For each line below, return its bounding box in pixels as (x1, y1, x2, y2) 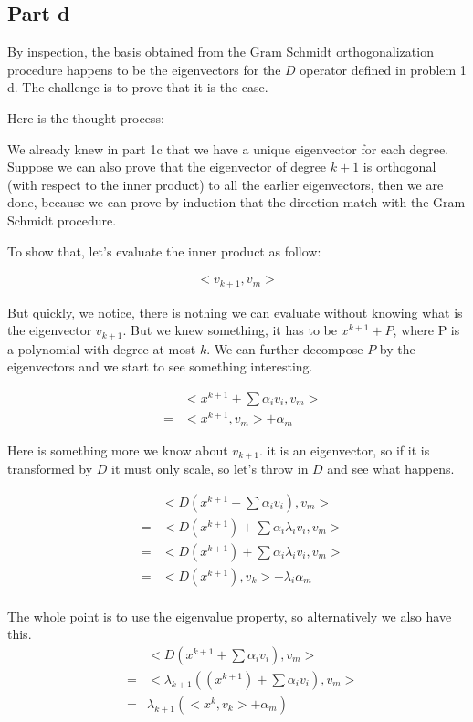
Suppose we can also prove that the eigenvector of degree (7, 157, 327, 176)
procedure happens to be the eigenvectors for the (7, 59, 281, 78)
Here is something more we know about (7, 440, 228, 459)
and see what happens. (327, 458, 455, 477)
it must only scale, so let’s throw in (111, 458, 309, 477)
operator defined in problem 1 (300, 59, 467, 78)
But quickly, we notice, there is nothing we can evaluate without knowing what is (7, 302, 463, 321)
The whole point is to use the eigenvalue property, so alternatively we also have (7, 606, 452, 625)
